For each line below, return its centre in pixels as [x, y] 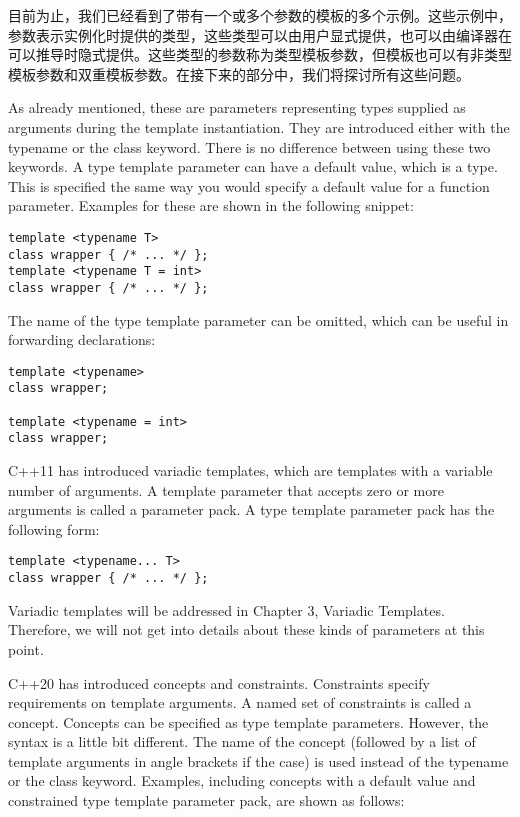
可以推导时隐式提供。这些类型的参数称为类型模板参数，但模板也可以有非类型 [260, 54]
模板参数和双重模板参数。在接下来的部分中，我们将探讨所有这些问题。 [239, 73]
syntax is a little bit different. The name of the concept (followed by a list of [242, 741]
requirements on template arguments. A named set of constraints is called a [240, 702]
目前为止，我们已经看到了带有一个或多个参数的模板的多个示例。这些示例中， [260, 15]
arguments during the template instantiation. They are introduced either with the [259, 126]
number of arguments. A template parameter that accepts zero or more [226, 489]
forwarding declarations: [82, 339]
